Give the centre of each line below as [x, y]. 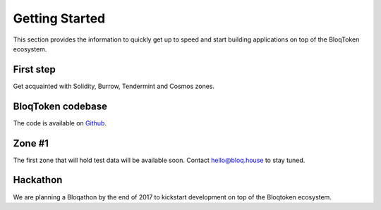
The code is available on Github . [60, 123]
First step [34, 69]
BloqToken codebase [60, 106]
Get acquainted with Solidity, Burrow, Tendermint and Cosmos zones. [114, 86]
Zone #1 [31, 143]
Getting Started [59, 18]
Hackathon [38, 180]
